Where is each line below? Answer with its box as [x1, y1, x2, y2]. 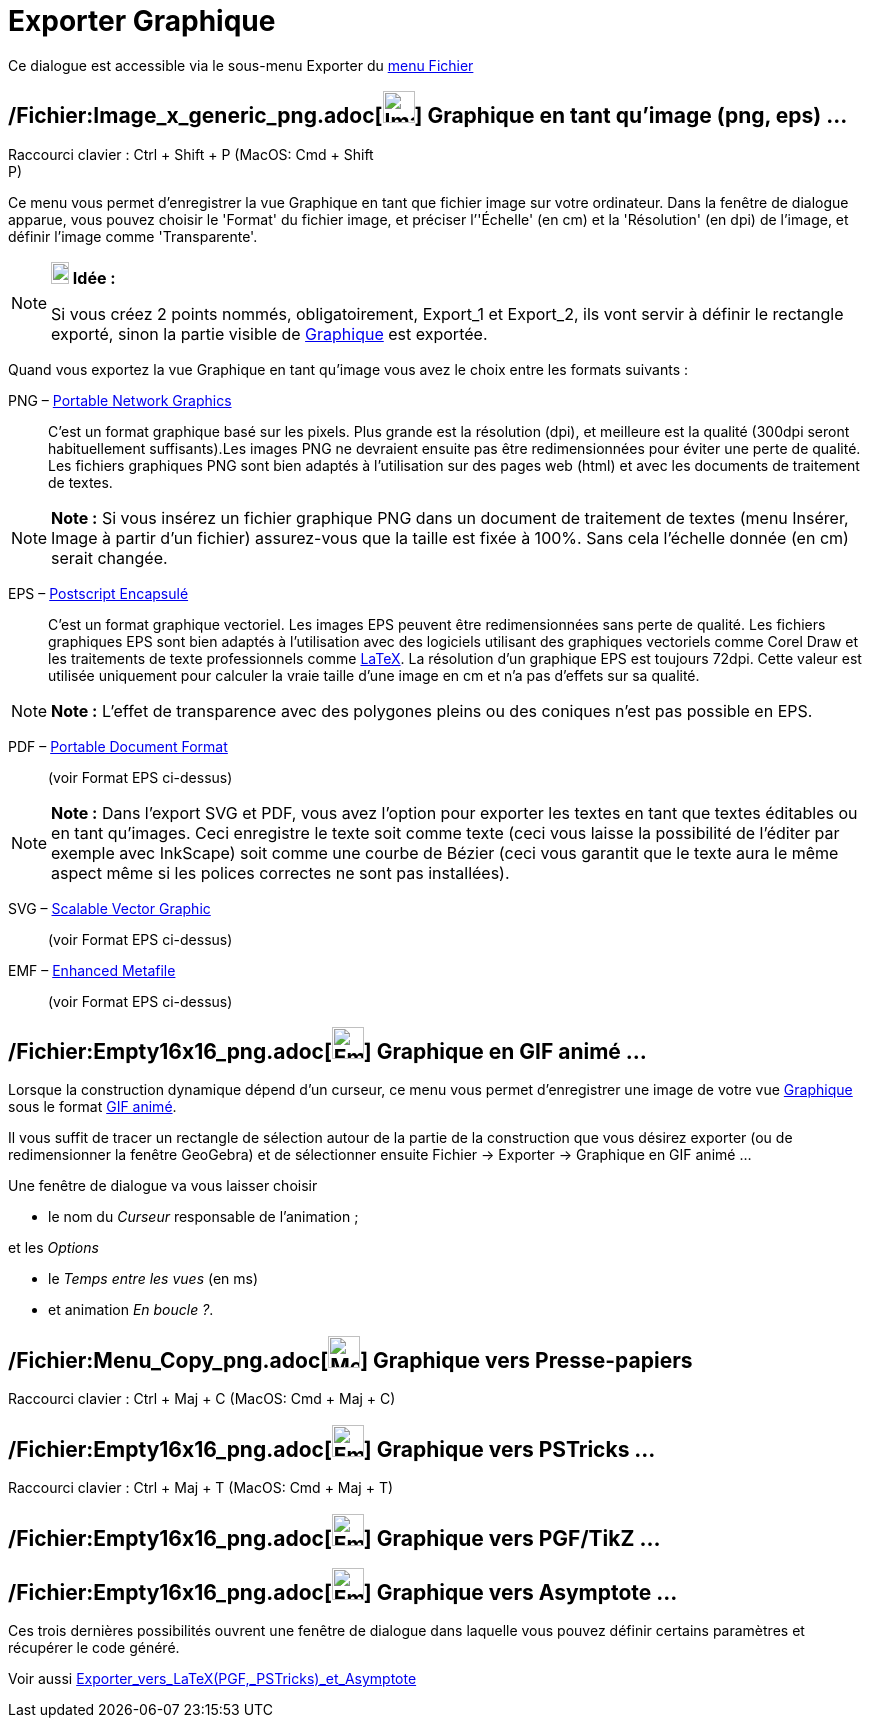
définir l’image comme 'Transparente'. [8, 227, 258, 245]
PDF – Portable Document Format [8, 737, 228, 755]
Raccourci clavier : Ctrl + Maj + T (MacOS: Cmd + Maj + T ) [8, 1479, 394, 1497]
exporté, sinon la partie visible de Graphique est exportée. [51, 323, 488, 344]
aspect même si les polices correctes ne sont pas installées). [51, 862, 510, 883]
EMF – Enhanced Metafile [8, 961, 176, 979]
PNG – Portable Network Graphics [8, 391, 232, 409]
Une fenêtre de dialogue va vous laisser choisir [8, 1177, 318, 1195]
